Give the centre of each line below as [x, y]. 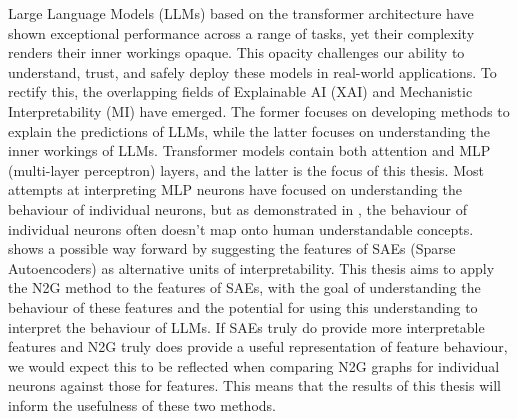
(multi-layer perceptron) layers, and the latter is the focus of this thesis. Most [246, 169]
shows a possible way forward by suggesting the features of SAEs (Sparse [232, 248]
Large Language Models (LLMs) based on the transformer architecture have [241, 13]
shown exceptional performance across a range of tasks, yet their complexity [241, 32]
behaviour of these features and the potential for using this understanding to [243, 306]
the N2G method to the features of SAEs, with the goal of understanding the [244, 287]
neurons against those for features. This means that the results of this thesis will [254, 385]
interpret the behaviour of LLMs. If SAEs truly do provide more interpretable [246, 326]
